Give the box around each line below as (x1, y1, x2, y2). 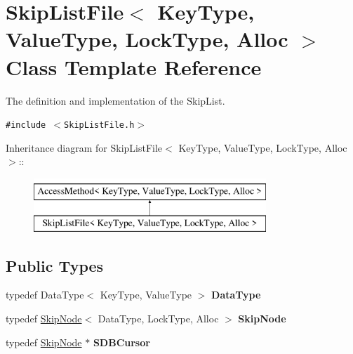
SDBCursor (93, 334, 150, 349)
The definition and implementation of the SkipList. (6, 93, 225, 107)
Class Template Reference (6, 52, 262, 81)
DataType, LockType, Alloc (98, 310, 219, 325)
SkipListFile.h (64, 120, 135, 131)
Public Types (6, 254, 104, 276)
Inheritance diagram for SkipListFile (6, 140, 163, 155)
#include (6, 120, 46, 131)
